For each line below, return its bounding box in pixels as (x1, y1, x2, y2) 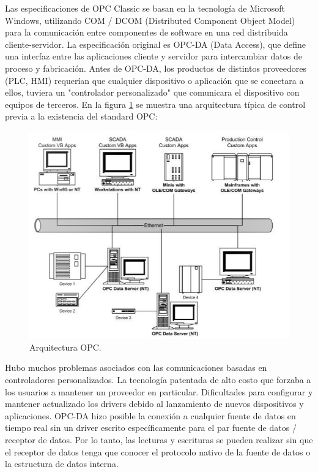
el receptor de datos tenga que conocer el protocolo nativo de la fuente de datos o (5, 445, 311, 458)
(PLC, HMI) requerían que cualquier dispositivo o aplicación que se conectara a (5, 74, 304, 86)
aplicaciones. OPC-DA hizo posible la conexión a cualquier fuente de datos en (5, 409, 296, 422)
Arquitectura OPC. (29, 340, 102, 353)
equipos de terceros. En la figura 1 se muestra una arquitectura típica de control (5, 97, 306, 110)
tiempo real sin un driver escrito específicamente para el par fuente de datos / (5, 421, 297, 434)
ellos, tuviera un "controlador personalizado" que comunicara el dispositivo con (5, 86, 300, 99)
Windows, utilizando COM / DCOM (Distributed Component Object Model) (5, 13, 295, 26)
